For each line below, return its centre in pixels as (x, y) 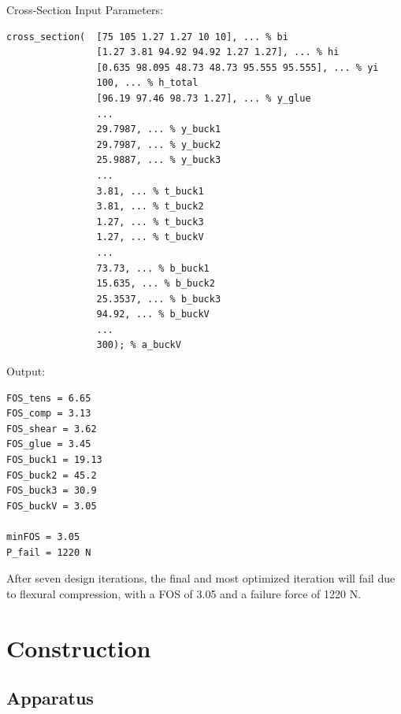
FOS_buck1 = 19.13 (54, 460)
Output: (26, 371)
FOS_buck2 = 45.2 (52, 475)
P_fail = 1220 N (49, 552)
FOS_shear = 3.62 (52, 429)
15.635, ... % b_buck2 (156, 284)
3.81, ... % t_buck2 (150, 207)
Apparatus (50, 698)
